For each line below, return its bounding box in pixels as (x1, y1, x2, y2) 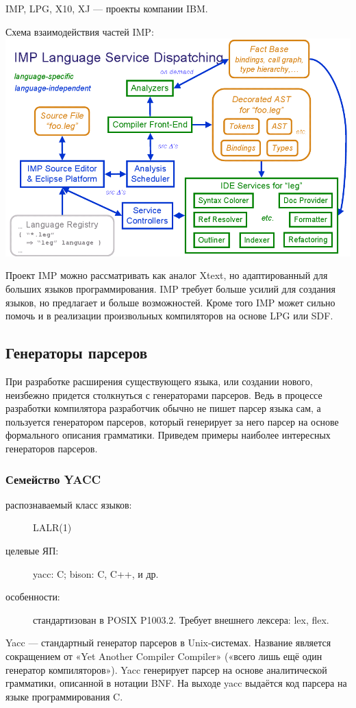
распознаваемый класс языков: (5, 497, 132, 511)
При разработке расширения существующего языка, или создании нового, (5, 374, 313, 389)
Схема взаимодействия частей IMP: (5, 24, 154, 38)
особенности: (5, 589, 60, 604)
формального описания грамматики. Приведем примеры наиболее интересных (5, 428, 331, 442)
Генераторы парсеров (5, 342, 147, 363)
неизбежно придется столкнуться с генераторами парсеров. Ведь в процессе (5, 387, 322, 402)
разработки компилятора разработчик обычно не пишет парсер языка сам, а (5, 401, 321, 415)
